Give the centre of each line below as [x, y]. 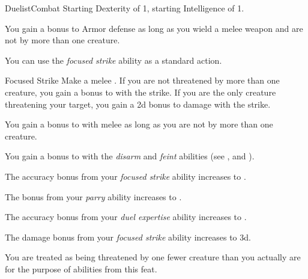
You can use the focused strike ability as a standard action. [113, 60]
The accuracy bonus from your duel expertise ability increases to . [126, 217]
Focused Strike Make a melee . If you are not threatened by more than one [142, 80]
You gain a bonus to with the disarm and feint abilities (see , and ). [130, 156]
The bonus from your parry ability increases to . [93, 196]
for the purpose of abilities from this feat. [81, 268]
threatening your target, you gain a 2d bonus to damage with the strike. [138, 104]
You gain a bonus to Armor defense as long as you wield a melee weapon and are [154, 28]
